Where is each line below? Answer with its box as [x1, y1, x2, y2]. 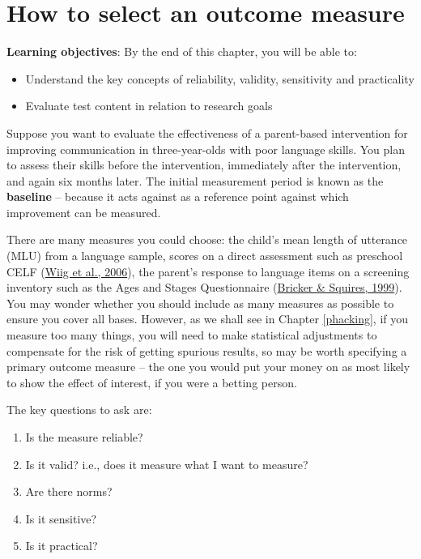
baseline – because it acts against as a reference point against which [6, 188, 349, 205]
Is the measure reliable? [25, 429, 143, 445]
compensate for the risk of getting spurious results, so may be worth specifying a [6, 342, 407, 359]
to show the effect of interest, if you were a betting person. [6, 373, 297, 390]
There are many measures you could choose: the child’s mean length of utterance [6, 231, 408, 248]
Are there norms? [25, 483, 113, 500]
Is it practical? [25, 537, 98, 554]
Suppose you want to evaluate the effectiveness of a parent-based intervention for [6, 124, 408, 141]
